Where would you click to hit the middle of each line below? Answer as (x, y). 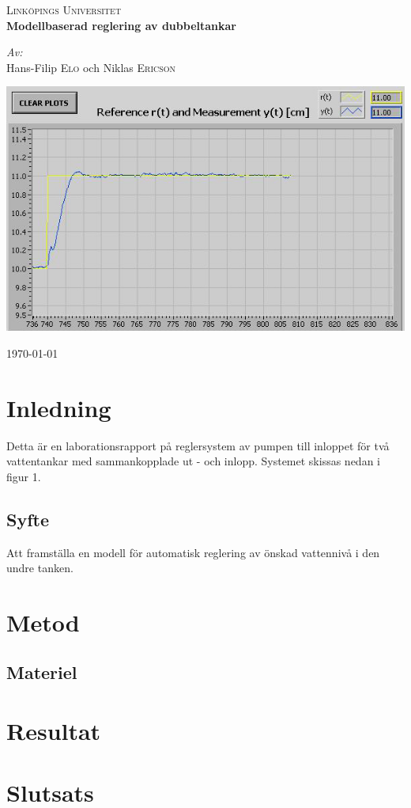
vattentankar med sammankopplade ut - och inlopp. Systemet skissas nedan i (193, 461)
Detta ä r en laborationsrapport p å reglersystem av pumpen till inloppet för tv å (198, 445)
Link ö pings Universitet (64, 9)
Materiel (42, 672)
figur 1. (24, 476)
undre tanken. (40, 568)
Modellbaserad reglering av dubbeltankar (121, 25)
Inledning (59, 407)
